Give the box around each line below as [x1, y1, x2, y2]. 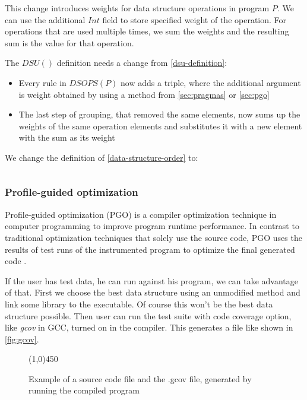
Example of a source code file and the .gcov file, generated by [29, 372, 252, 385]
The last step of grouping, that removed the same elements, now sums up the [18, 108, 300, 120]
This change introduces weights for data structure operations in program [5, 2, 270, 14]
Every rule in [18, 76, 67, 88]
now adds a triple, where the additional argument [121, 76, 301, 88]
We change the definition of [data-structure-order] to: [5, 151, 198, 163]
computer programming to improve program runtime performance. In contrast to [5, 220, 299, 232]
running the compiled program [29, 384, 140, 396]
